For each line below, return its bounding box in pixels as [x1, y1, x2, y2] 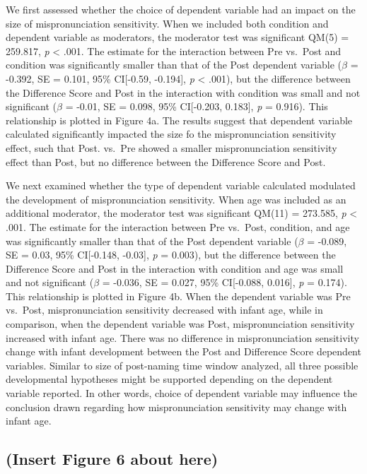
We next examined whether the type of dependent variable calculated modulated [6, 178, 356, 193]
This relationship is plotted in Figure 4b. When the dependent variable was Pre [6, 288, 351, 303]
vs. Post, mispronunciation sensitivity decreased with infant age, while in [6, 302, 323, 317]
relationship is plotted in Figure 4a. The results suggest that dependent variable [6, 112, 353, 127]
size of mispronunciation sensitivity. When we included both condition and [6, 16, 329, 30]
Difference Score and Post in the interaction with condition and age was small [6, 261, 344, 275]
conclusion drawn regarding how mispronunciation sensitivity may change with [6, 399, 347, 414]
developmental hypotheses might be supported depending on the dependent [6, 372, 333, 386]
